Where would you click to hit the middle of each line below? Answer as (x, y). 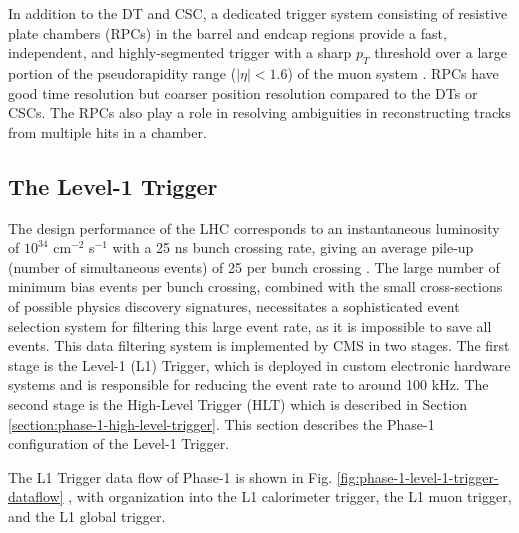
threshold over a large (440, 52)
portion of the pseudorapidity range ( (122, 72)
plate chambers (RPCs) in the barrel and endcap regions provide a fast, (227, 32)
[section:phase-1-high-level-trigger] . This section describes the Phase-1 (221, 423)
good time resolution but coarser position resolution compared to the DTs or (243, 92)
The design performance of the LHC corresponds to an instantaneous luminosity (254, 227)
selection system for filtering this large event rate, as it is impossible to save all (250, 325)
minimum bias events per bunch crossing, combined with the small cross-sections (255, 286)
